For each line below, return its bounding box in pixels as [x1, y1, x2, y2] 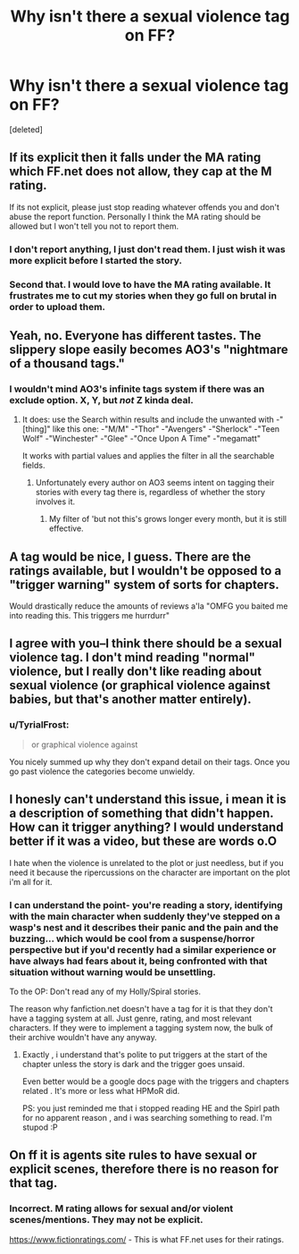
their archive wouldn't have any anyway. [9, 1031, 158, 1042]
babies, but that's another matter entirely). [9, 692, 252, 707]
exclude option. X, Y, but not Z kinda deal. [9, 393, 194, 406]
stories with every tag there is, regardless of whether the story [35, 487, 266, 498]
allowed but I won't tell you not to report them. [9, 221, 179, 231]
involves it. [35, 496, 76, 507]
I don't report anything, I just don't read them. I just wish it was [9, 243, 286, 256]
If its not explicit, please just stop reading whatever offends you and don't [9, 201, 279, 212]
